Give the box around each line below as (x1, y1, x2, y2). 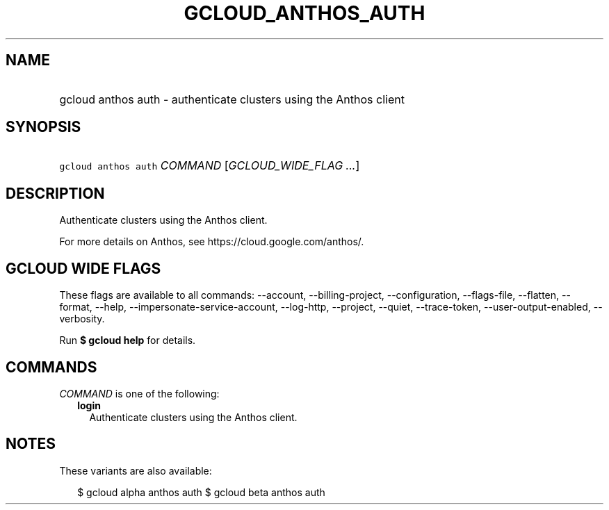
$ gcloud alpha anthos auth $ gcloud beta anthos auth (77, 486, 325, 498)
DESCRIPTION (6, 184, 105, 202)
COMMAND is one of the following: (59, 387, 220, 400)
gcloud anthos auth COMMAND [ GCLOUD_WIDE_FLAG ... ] (59, 158, 360, 173)
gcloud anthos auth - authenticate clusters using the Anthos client (59, 92, 405, 106)
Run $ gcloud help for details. (59, 334, 196, 347)
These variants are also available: (59, 464, 212, 477)
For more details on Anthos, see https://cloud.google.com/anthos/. (59, 236, 364, 248)
